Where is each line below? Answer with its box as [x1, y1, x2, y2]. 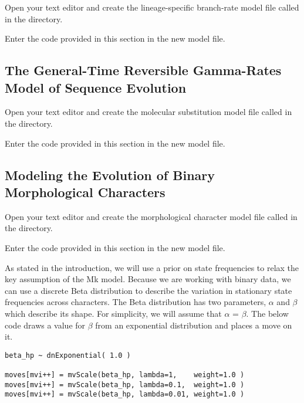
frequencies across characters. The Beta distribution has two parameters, [5, 296, 266, 308]
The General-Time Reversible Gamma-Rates [5, 61, 282, 79]
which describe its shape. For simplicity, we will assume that [5, 307, 222, 319]
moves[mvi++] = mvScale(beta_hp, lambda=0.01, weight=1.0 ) [5, 390, 245, 399]
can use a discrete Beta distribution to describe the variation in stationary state [5, 284, 292, 296]
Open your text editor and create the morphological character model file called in [5, 210, 298, 222]
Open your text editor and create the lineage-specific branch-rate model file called [5, 1, 299, 13]
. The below [246, 307, 289, 319]
